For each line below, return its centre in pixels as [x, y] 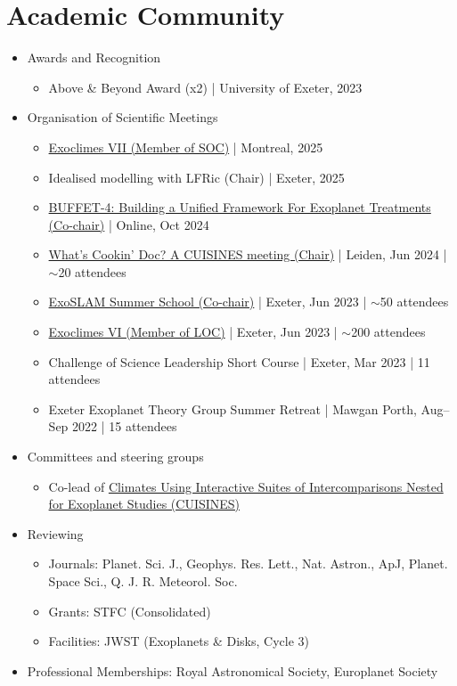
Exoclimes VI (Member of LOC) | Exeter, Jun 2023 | [193, 332]
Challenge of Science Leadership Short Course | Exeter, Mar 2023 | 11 [239, 361]
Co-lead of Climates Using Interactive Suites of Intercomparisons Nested [246, 486]
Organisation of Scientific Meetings [122, 117]
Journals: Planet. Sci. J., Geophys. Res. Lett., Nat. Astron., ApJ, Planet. [248, 563]
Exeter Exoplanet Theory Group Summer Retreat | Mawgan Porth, [233, 408]
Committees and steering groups [115, 457]
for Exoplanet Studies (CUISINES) [144, 504]
